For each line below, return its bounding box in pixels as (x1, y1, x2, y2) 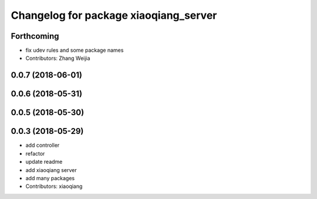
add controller (25, 141, 60, 149)
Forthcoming (11, 31, 59, 41)
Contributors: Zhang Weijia (25, 55, 90, 62)
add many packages (25, 174, 75, 181)
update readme (25, 158, 63, 166)
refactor (25, 150, 45, 157)
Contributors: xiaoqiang (25, 183, 83, 190)
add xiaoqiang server (25, 166, 77, 173)
